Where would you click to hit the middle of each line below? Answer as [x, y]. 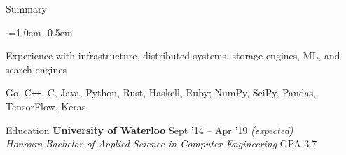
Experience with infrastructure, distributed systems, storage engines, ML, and [173, 56]
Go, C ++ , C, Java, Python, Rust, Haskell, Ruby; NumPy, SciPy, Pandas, [161, 93]
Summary [26, 8]
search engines [36, 69]
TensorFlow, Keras [46, 106]
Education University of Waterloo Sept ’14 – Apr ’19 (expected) [150, 130]
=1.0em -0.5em [40, 32]
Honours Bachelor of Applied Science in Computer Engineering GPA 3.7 [161, 143]
